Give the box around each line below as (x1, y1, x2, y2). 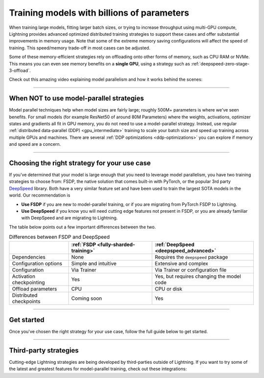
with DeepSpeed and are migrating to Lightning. (21, 215, 118, 221)
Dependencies (12, 253, 46, 260)
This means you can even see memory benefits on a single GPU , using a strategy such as (9, 61, 190, 67)
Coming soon (71, 295, 102, 302)
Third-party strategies (9, 346, 79, 355)
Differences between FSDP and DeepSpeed (9, 234, 110, 241)
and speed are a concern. (9, 141, 61, 147)
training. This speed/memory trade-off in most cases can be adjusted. (9, 44, 151, 51)
